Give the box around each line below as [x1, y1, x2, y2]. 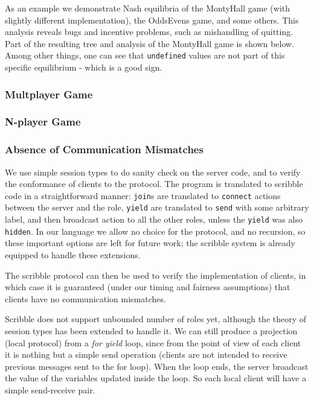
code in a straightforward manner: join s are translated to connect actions [5, 189, 281, 202]
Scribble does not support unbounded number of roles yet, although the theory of [5, 313, 307, 325]
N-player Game [5, 114, 81, 129]
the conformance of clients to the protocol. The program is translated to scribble [5, 177, 303, 190]
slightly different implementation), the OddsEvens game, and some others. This [5, 13, 299, 26]
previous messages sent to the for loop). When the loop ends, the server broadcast [5, 360, 309, 372]
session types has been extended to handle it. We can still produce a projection [5, 324, 298, 337]
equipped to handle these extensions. [5, 248, 141, 261]
